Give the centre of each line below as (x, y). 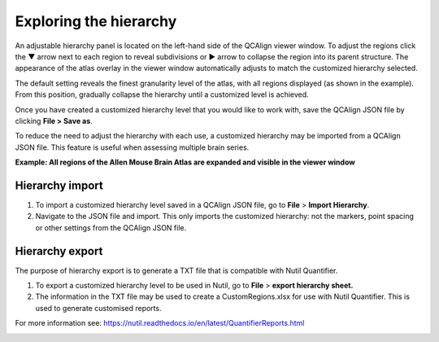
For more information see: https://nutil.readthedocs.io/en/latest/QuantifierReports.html (160, 323)
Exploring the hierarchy (96, 21)
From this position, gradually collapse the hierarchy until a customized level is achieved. (162, 94)
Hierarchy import (59, 185)
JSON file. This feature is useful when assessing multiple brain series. (132, 147)
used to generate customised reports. (98, 308)
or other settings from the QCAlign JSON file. (111, 227)
